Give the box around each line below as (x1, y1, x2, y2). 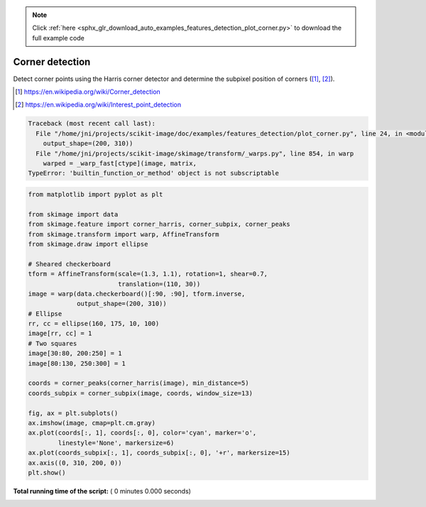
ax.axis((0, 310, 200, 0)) (28, 459, 122, 467)
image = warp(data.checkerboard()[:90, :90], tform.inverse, (28, 290, 246, 298)
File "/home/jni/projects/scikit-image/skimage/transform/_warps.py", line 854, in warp (35, 149, 354, 158)
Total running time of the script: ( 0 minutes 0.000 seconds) (13, 486, 192, 495)
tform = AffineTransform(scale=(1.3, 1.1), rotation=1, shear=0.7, (28, 270, 268, 278)
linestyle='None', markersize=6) (58, 439, 175, 447)
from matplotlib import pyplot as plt (28, 190, 163, 198)
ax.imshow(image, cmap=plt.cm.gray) (28, 419, 156, 427)
